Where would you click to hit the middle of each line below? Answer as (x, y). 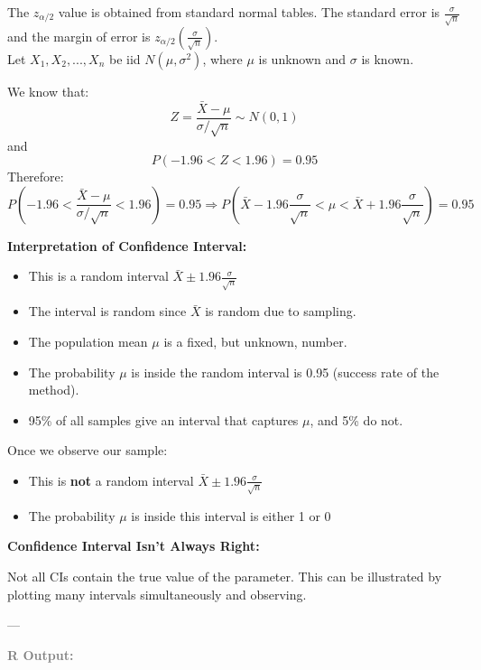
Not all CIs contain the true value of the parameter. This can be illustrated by (225, 577)
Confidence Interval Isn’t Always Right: (134, 546)
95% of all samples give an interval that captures (163, 419)
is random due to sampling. (281, 311)
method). (54, 390)
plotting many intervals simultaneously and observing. (157, 594)
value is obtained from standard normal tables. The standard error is (249, 12)
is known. (388, 58)
